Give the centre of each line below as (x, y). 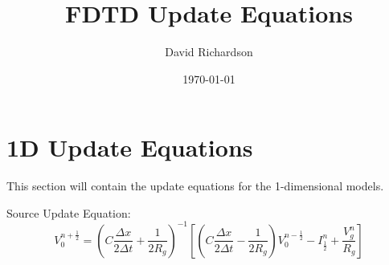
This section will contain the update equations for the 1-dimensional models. (195, 186)
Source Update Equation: (69, 212)
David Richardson (209, 52)
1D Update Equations (130, 147)
